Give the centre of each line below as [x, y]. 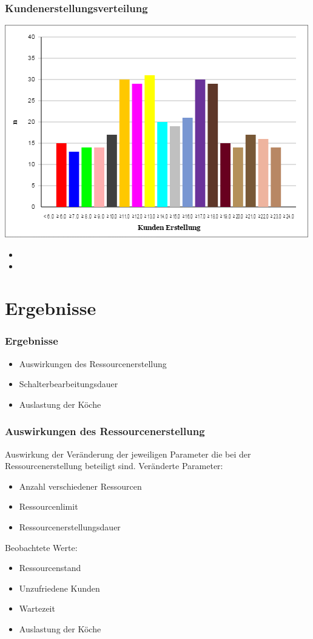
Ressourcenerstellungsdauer [70, 526]
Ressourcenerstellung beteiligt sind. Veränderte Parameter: [114, 466]
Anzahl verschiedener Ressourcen [80, 486]
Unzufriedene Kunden [59, 588]
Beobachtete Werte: [41, 547]
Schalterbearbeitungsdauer [69, 384]
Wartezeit [37, 608]
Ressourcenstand [50, 568]
